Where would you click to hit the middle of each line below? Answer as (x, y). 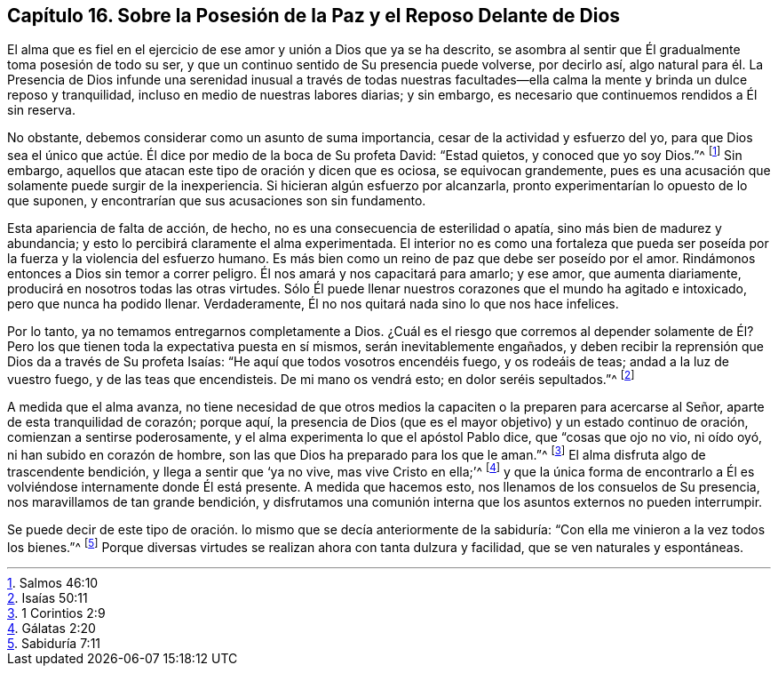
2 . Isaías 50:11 (48, 597)
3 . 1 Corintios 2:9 (56, 613)
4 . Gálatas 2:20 (52, 628)
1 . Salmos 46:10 (53, 582)
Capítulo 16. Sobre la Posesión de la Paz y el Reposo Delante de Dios (314, 16)
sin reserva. (41, 110)
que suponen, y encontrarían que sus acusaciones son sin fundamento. (217, 201)
